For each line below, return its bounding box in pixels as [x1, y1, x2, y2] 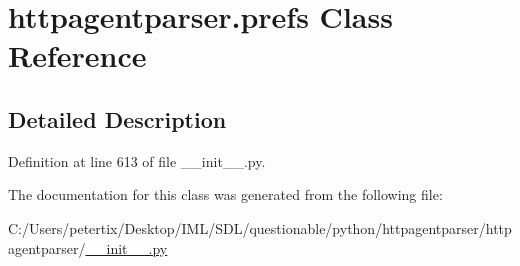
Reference [8, 35, 147, 76]
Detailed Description [8, 103, 227, 134]
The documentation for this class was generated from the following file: [8, 184, 443, 205]
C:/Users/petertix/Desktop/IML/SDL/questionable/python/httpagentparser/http [8, 217, 512, 238]
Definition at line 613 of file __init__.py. [8, 150, 266, 171]
